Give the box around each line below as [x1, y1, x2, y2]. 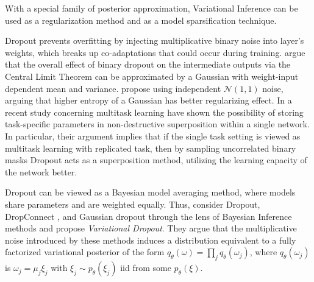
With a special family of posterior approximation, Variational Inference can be [5, 2, 298, 14]
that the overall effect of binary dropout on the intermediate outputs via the [5, 58, 291, 71]
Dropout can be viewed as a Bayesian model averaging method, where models [5, 186, 296, 199]
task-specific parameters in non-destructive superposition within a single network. [5, 118, 310, 130]
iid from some [120, 261, 171, 274]
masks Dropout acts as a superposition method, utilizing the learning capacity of [5, 153, 307, 166]
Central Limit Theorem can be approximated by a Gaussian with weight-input [5, 69, 299, 82]
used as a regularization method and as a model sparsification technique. [5, 13, 277, 26]
